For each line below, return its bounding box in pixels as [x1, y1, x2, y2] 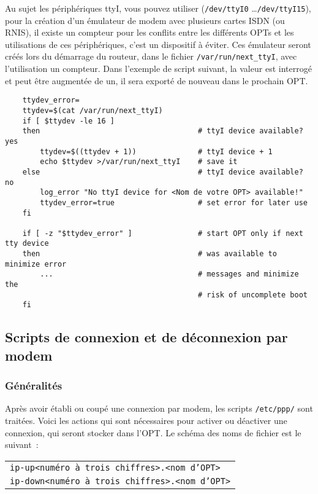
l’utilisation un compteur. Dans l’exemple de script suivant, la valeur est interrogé [5, 62, 312, 75]
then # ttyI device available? [22, 127, 303, 136]
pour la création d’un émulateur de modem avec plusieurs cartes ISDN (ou [5, 14, 285, 26]
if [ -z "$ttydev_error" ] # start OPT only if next [22, 229, 303, 238]
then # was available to [22, 249, 277, 259]
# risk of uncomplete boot [198, 290, 308, 299]
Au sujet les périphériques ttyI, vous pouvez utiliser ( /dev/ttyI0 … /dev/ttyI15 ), [5, 2, 311, 14]
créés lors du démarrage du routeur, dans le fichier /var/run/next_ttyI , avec [5, 50, 297, 63]
